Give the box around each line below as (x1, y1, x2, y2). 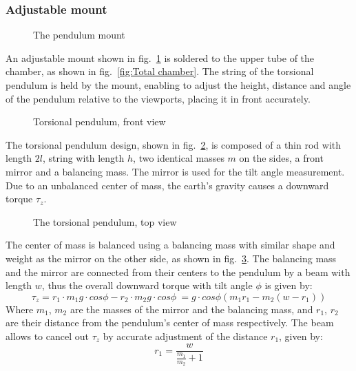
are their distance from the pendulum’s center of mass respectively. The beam (6, 315, 334, 330)
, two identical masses (133, 151, 224, 165)
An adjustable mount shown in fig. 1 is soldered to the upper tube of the (6, 50, 315, 65)
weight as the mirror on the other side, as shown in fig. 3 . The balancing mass (6, 251, 337, 265)
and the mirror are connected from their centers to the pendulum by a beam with (6, 264, 350, 279)
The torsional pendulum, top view (33, 214, 177, 229)
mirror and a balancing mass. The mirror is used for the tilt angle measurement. (6, 164, 345, 178)
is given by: (264, 278, 313, 293)
